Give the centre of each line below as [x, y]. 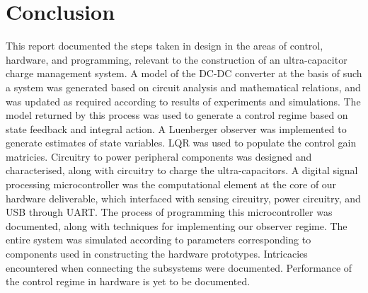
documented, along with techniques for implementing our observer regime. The [177, 225]
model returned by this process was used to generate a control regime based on [177, 115]
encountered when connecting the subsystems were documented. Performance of [179, 267]
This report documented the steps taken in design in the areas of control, [165, 46]
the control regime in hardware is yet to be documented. [128, 281]
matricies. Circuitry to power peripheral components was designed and [159, 156]
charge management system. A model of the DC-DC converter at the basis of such [184, 73]
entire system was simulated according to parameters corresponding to [159, 240]
